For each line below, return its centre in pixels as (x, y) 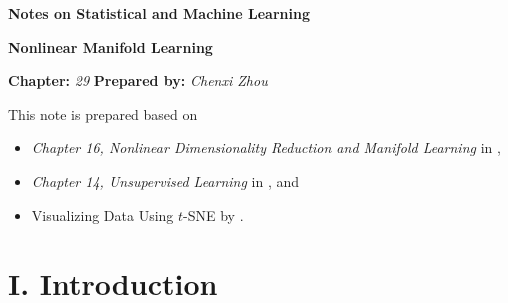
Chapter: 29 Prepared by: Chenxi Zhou (138, 80)
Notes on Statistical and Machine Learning (159, 13)
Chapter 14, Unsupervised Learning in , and (165, 180)
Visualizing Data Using (102, 214)
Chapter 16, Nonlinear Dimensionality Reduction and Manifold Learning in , (266, 147)
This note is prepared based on (103, 113)
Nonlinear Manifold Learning (110, 46)
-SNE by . (213, 214)
